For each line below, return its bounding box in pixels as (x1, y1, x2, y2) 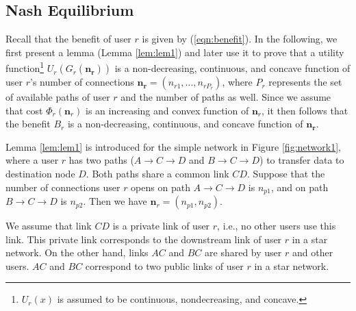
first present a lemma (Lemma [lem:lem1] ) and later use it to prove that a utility (5, 45, 344, 59)
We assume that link (5, 219, 92, 233)
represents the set (268, 75, 342, 89)
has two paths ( (68, 153, 134, 167)
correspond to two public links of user (85, 258, 244, 273)
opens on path (131, 179, 190, 194)
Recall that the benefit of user (5, 32, 131, 46)
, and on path (270, 179, 329, 194)
